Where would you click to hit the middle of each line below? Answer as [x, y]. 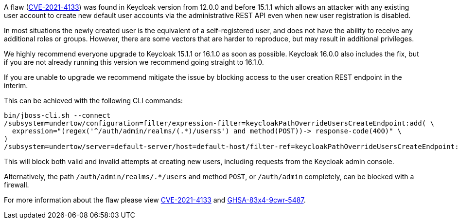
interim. [16, 85]
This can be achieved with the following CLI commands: [93, 101]
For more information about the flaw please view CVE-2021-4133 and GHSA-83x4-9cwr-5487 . [155, 200]
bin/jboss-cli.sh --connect [57, 115]
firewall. [17, 185]
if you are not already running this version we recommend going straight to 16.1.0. [134, 62]
